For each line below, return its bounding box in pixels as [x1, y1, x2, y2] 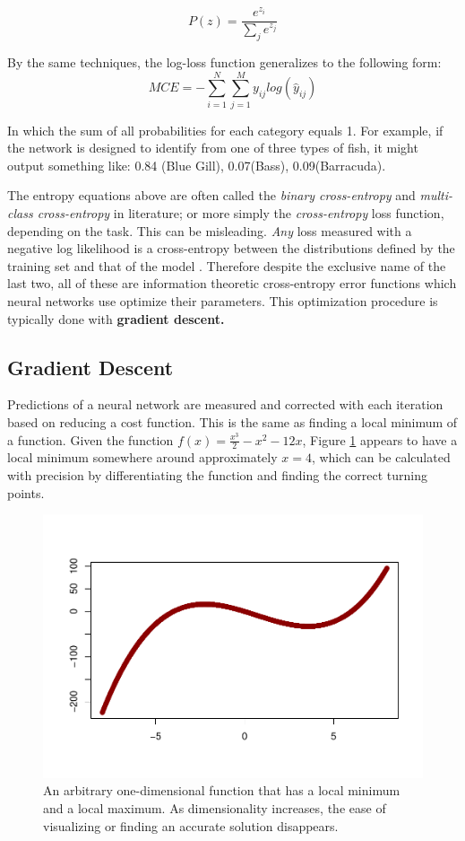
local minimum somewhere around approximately [7, 448, 278, 467]
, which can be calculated [311, 448, 451, 467]
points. [7, 483, 45, 502]
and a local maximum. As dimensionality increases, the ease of [43, 798, 386, 817]
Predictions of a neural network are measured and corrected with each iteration [7, 395, 443, 414]
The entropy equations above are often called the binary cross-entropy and [7, 186, 416, 205]
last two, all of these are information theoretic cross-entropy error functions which [7, 274, 457, 293]
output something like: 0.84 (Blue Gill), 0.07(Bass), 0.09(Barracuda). [7, 155, 386, 174]
